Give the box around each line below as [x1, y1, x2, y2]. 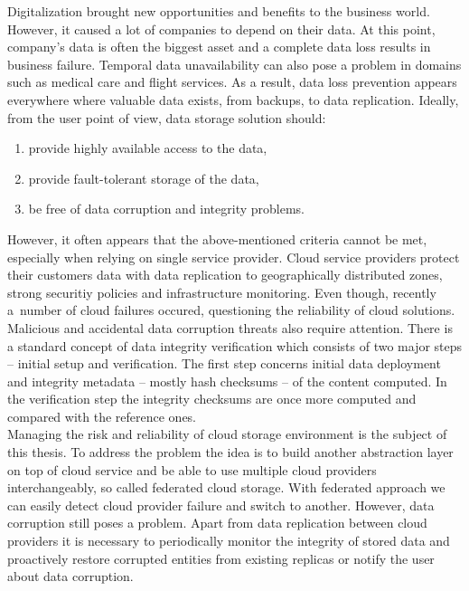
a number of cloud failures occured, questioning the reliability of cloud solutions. [7, 300, 455, 319]
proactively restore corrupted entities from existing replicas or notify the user [7, 548, 435, 567]
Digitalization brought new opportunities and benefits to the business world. [7, 2, 430, 20]
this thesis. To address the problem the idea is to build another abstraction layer [7, 443, 454, 462]
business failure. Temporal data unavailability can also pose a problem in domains [7, 54, 462, 73]
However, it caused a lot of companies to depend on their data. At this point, [7, 19, 436, 38]
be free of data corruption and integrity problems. [28, 199, 305, 218]
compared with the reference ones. [7, 406, 197, 425]
